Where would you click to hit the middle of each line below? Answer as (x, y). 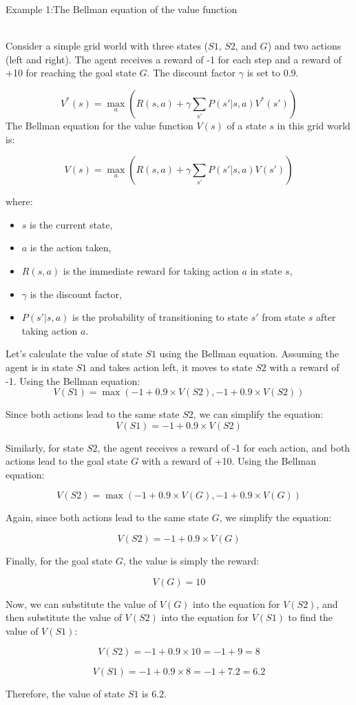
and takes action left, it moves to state (171, 367)
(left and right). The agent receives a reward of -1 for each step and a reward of (174, 59)
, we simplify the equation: (275, 517)
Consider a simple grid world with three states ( (107, 46)
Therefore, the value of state (65, 694)
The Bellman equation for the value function (100, 125)
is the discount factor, (76, 294)
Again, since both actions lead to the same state (107, 517)
